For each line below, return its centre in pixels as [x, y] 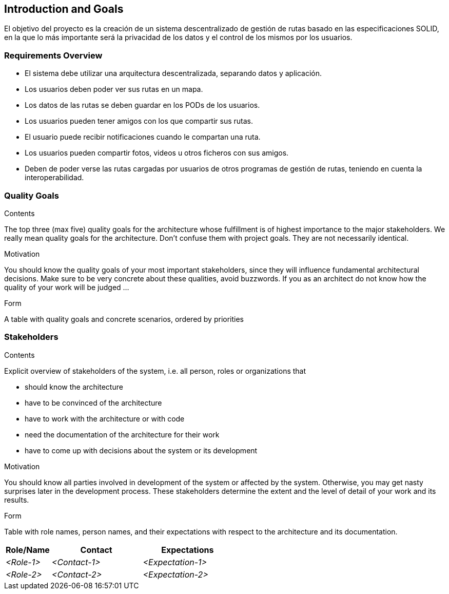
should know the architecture [74, 387]
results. [17, 500]
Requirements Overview [53, 55]
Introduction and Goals [64, 9]
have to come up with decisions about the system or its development [141, 450]
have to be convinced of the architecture [93, 403]
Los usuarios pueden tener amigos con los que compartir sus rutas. [139, 121]
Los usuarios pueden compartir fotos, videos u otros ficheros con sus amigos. [157, 153]
